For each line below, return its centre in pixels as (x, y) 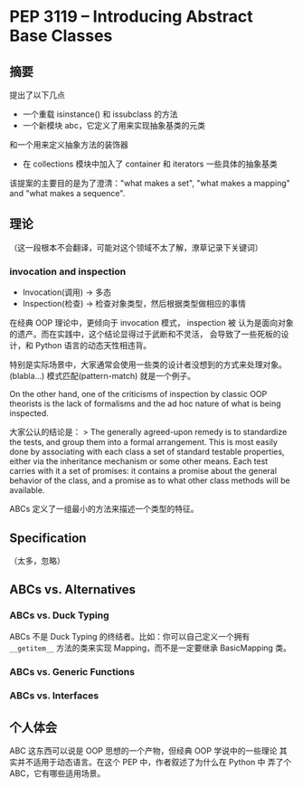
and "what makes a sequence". (67, 193)
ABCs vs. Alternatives (73, 590)
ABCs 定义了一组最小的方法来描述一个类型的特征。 (104, 509)
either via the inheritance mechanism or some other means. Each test (139, 461)
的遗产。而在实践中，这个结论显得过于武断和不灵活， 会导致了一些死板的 (145, 334)
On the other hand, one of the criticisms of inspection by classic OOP (138, 394)
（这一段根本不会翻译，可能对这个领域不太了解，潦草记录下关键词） (136, 247)
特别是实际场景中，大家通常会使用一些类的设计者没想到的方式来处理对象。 (148, 365)
